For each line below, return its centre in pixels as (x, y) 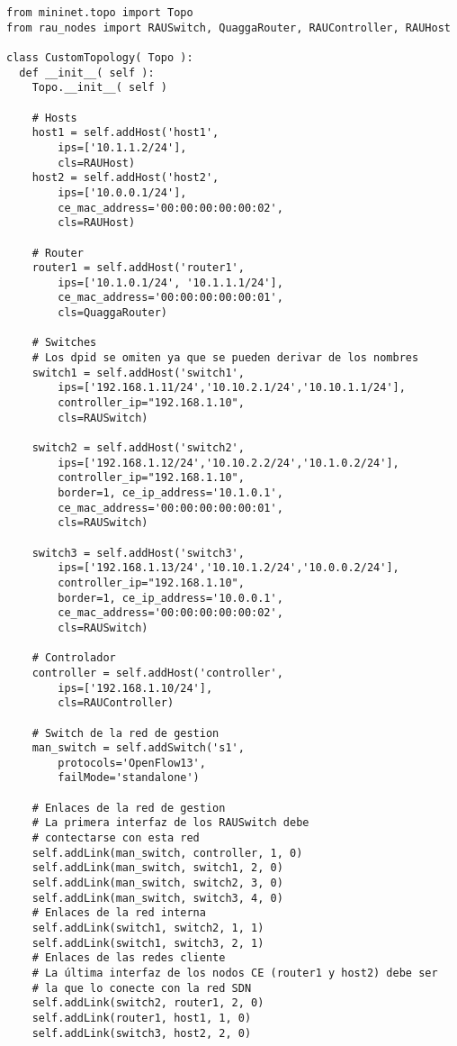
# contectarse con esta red (116, 838)
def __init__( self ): (87, 73)
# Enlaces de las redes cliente (129, 958)
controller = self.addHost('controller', (157, 673)
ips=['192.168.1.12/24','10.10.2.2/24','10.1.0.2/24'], (228, 463)
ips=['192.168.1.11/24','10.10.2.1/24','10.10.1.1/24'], (232, 388)
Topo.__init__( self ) (99, 88)
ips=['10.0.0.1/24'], (122, 192)
